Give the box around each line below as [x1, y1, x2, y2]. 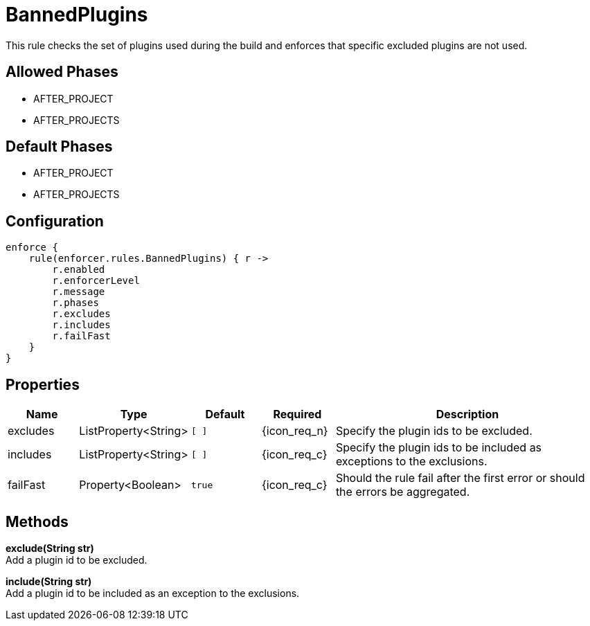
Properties [6, 375, 80, 393]
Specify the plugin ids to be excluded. [335, 424, 533, 438]
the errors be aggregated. [335, 485, 470, 499]
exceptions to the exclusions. [335, 454, 488, 469]
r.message [52, 286, 105, 298]
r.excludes [52, 308, 111, 320]
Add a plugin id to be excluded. [6, 553, 147, 566]
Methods [6, 512, 69, 530]
